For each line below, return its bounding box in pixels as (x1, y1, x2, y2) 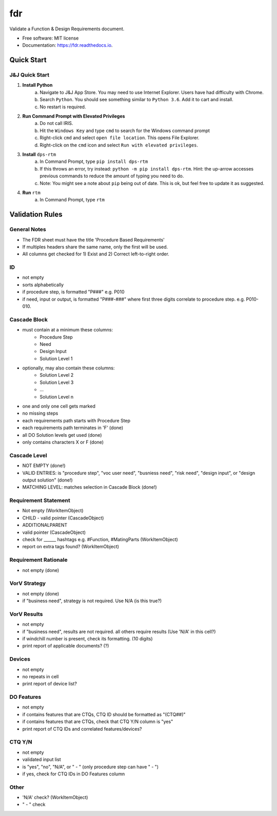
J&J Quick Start (9, 71, 50, 79)
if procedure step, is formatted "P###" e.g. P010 (22, 289, 125, 295)
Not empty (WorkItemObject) (22, 508, 84, 514)
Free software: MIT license (22, 35, 79, 41)
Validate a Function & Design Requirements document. (9, 26, 125, 32)
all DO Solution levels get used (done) (22, 432, 102, 438)
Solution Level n (39, 394, 74, 400)
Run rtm (22, 189, 41, 195)
